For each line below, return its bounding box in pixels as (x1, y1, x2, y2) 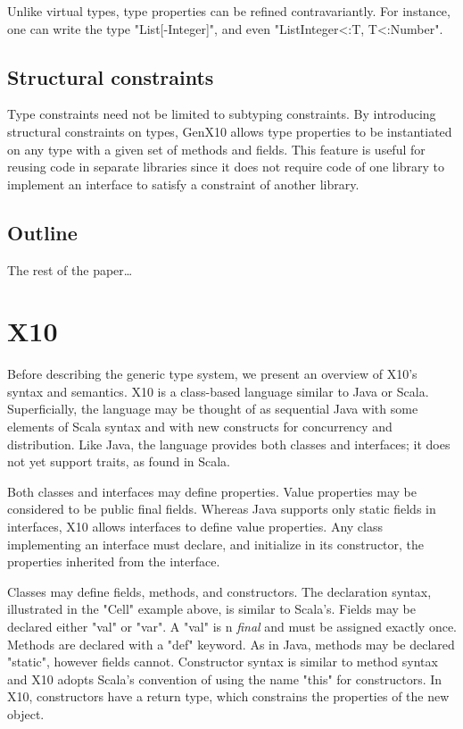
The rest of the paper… (7, 260, 133, 279)
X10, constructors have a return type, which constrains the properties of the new (7, 687, 450, 706)
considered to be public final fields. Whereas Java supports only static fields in (7, 499, 436, 518)
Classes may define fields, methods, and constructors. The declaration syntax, (7, 582, 432, 600)
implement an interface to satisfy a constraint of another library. (7, 174, 360, 193)
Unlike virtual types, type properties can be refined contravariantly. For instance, (7, 2, 451, 20)
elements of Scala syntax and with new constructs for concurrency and (7, 417, 393, 436)
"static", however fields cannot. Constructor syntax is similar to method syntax (7, 652, 438, 671)
